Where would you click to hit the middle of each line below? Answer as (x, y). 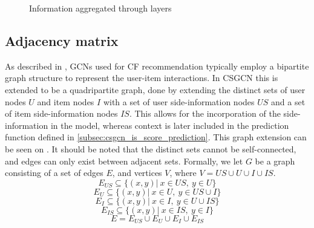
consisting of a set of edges (54, 173)
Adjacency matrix (62, 40)
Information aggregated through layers (100, 8)
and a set (288, 101)
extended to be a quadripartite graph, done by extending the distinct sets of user (155, 89)
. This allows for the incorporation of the (205, 113)
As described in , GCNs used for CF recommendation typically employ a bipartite (157, 66)
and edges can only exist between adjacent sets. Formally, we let (124, 161)
